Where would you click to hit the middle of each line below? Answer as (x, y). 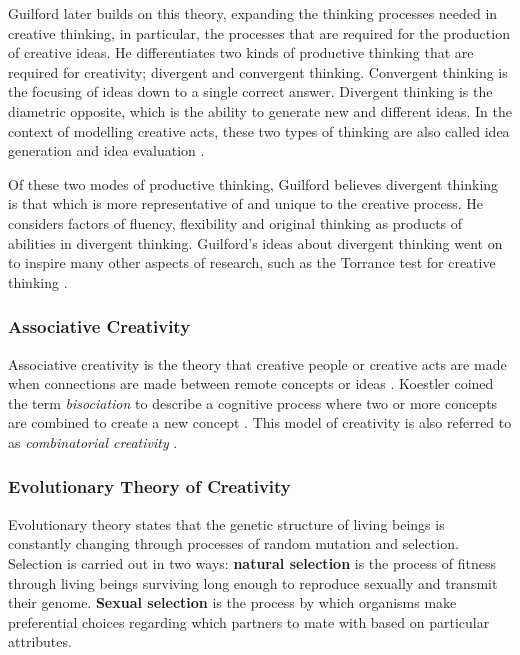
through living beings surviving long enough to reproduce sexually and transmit (253, 582)
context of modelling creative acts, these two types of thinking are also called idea (259, 130)
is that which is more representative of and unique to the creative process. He (245, 203)
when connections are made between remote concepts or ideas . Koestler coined (251, 383)
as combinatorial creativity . (93, 441)
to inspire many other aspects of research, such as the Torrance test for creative (252, 262)
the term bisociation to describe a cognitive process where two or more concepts (253, 402)
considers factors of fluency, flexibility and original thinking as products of (235, 222)
